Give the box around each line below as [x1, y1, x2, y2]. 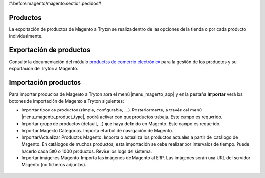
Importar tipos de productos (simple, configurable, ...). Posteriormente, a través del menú [21, 107, 202, 113]
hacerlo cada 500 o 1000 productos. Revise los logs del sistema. [21, 148, 152, 154]
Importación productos [9, 78, 81, 87]
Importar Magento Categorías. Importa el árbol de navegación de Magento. [21, 128, 174, 133]
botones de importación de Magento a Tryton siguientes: [9, 98, 124, 104]
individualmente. [9, 33, 43, 39]
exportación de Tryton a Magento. [9, 66, 79, 71]
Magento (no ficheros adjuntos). [21, 162, 87, 168]
